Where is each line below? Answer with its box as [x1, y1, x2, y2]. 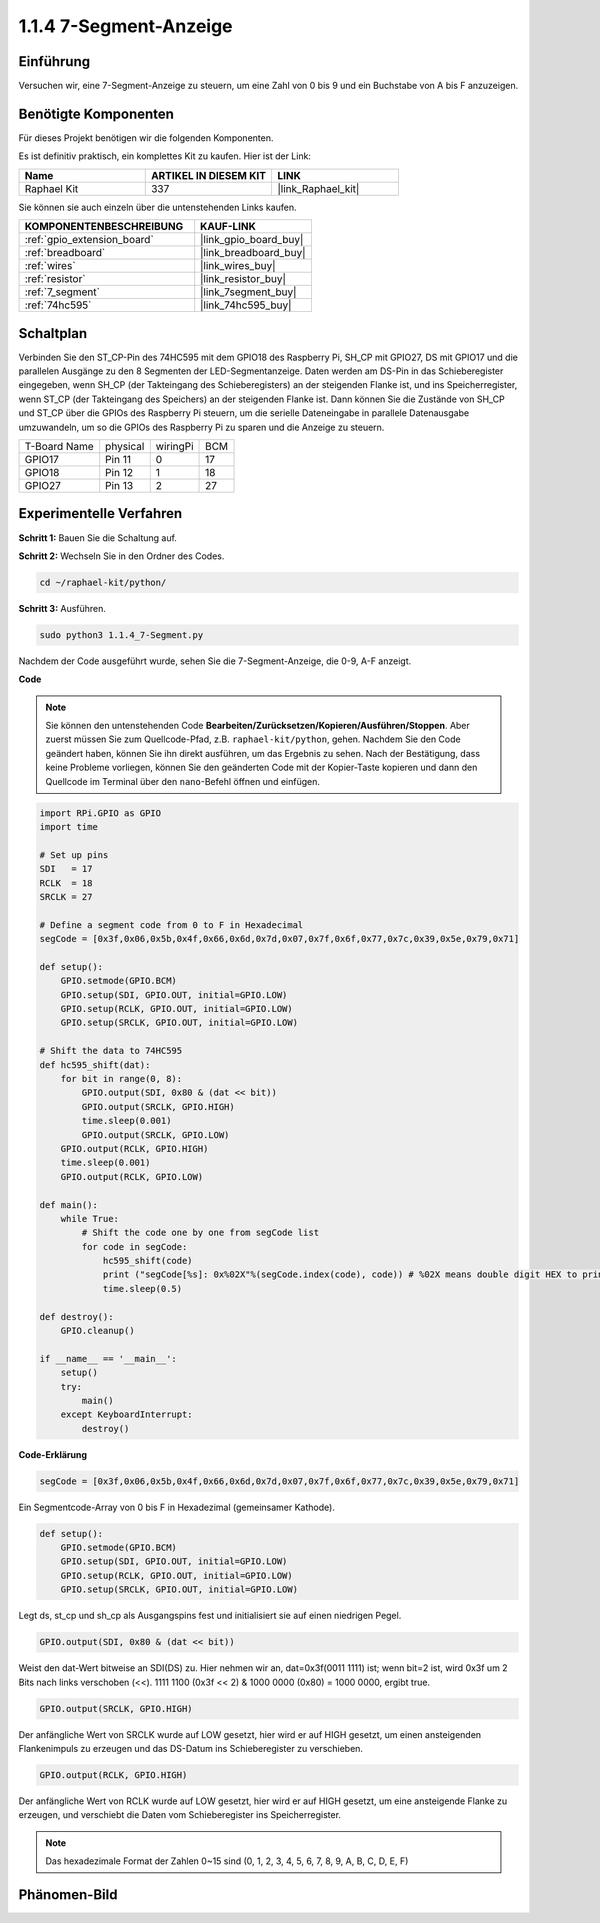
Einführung [18, 53, 90, 70]
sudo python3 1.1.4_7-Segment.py [39, 629, 204, 640]
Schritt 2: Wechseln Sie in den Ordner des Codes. [18, 550, 225, 562]
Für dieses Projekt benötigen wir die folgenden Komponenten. [18, 131, 274, 144]
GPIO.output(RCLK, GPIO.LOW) [60, 1171, 204, 1182]
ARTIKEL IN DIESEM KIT [150, 168, 267, 182]
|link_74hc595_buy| [200, 298, 292, 312]
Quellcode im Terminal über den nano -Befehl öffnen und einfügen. [45, 775, 320, 787]
